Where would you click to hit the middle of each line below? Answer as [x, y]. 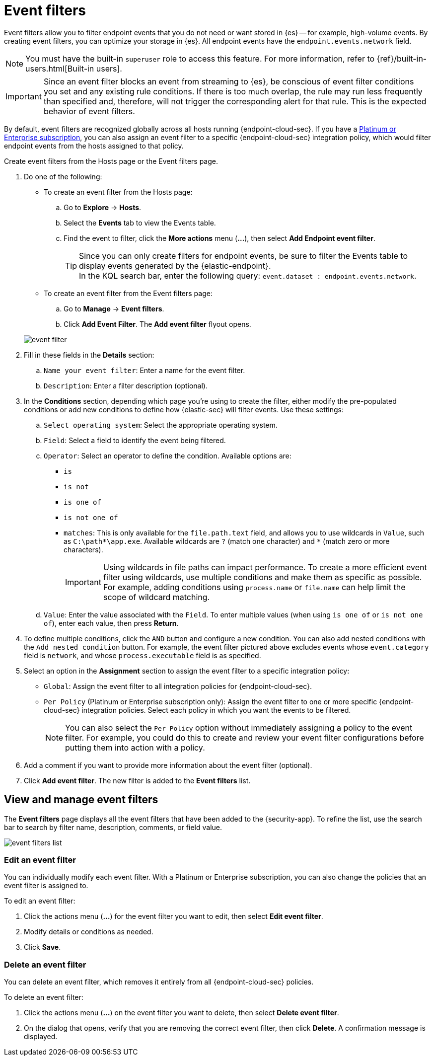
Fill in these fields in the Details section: [89, 355]
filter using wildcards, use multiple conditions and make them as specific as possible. [262, 577]
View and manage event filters [81, 800]
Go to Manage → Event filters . [114, 308]
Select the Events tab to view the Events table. [140, 223]
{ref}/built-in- [402, 58]
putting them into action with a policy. [135, 747]
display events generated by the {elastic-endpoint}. [175, 265]
